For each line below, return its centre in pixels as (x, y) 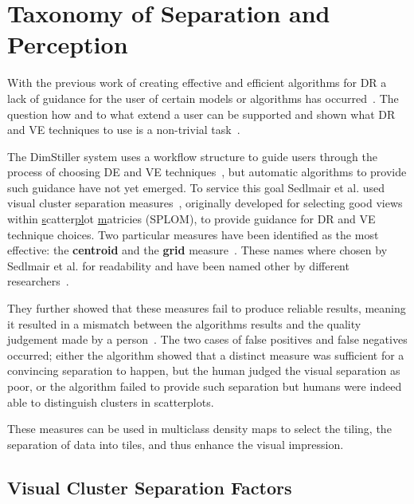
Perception (68, 44)
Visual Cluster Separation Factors (150, 487)
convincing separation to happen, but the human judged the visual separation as (204, 370)
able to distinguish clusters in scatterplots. (111, 402)
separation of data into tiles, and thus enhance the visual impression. (176, 444)
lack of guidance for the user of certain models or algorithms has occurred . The (203, 98)
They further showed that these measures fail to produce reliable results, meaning (207, 308)
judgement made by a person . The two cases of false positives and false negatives (207, 339)
